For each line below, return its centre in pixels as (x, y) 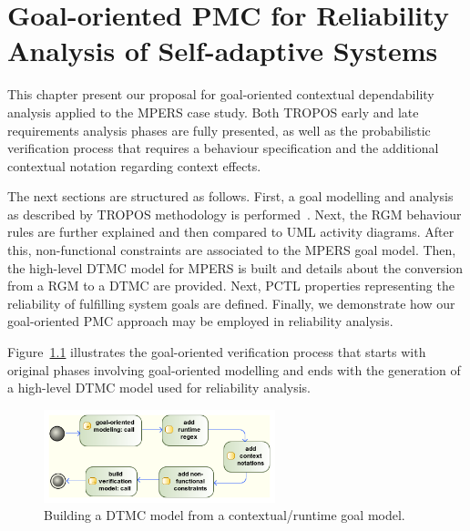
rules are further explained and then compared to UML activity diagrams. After (231, 232)
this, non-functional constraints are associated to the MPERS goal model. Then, (232, 250)
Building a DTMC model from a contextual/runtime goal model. (225, 515)
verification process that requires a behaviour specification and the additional (223, 148)
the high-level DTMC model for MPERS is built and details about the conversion (235, 267)
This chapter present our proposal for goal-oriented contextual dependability (221, 94)
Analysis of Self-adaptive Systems (223, 51)
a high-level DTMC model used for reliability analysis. (159, 388)
